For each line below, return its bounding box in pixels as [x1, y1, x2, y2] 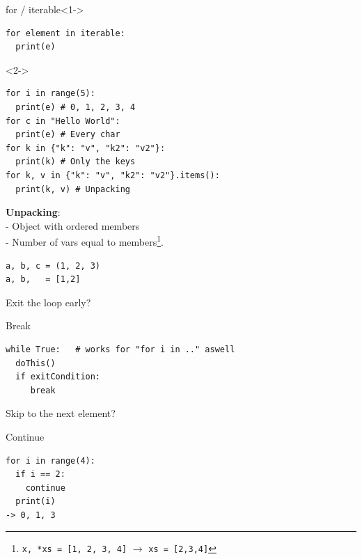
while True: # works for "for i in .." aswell [6, 344, 235, 354]
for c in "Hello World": [6, 116, 120, 126]
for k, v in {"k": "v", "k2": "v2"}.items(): [6, 170, 220, 180]
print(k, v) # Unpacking [15, 184, 130, 194]
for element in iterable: [6, 28, 125, 38]
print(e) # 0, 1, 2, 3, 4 [15, 102, 136, 112]
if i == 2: [15, 469, 65, 480]
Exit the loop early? [6, 294, 91, 309]
